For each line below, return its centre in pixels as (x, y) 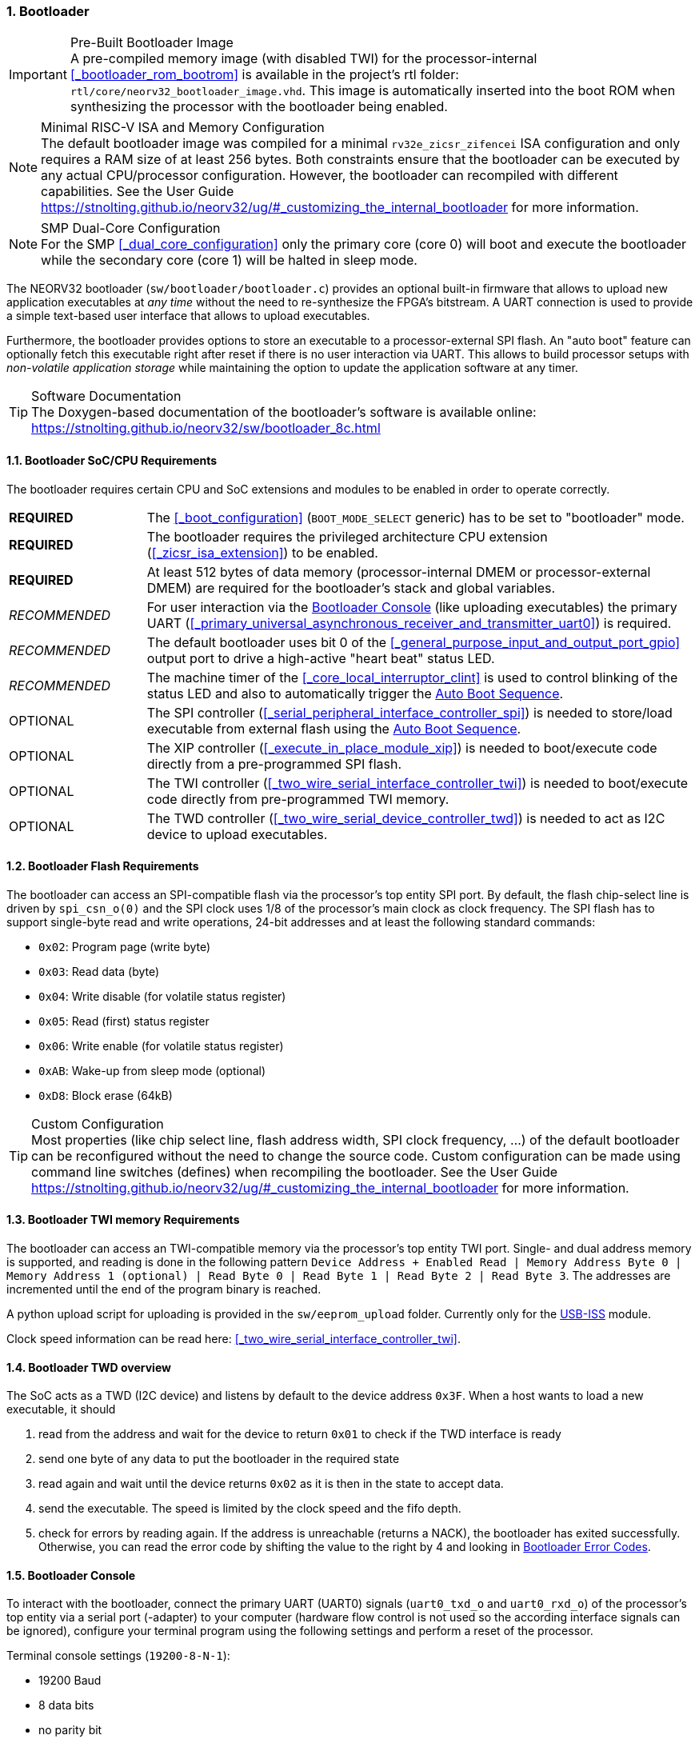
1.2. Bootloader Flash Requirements (103, 866)
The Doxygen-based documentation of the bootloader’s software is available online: (284, 412)
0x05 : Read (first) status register (124, 1021)
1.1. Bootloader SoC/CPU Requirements (112, 460)
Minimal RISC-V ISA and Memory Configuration (183, 128)
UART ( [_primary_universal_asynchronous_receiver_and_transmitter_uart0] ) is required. (409, 623)
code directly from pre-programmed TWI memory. (298, 799)
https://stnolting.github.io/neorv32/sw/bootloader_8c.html (206, 428)
